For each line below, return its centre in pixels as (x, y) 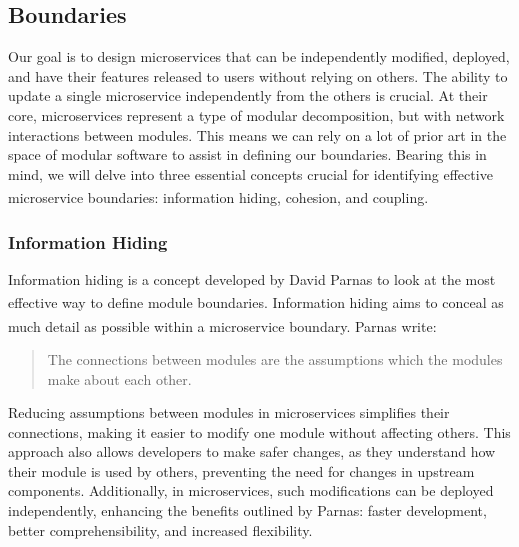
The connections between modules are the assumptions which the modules (275, 358)
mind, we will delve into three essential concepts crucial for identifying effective (250, 173)
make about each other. (119, 378)
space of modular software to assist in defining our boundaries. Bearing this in (247, 154)
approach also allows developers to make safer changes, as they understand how (252, 451)
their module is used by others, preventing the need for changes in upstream (241, 470)
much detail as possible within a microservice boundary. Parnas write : (222, 325)
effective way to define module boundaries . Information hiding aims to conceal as (256, 302)
